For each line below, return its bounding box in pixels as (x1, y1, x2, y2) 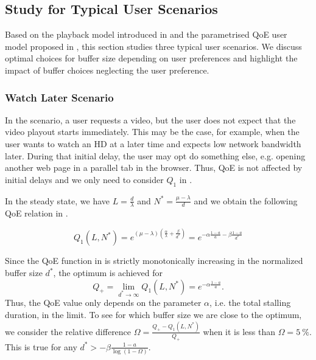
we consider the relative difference (5, 325, 132, 337)
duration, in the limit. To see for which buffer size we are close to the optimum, (5, 308, 302, 321)
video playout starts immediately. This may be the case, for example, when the (5, 125, 300, 138)
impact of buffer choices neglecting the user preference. (5, 63, 209, 76)
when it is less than (203, 325, 276, 337)
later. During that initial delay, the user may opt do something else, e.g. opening (5, 149, 306, 162)
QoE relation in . (5, 207, 68, 220)
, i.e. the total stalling (209, 296, 291, 309)
